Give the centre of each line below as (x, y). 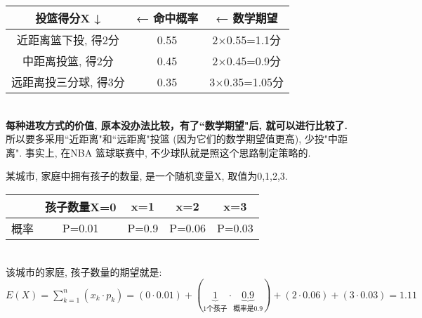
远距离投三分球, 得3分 (68, 82)
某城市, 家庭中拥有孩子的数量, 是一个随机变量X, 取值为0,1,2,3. (147, 176)
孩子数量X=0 (81, 206)
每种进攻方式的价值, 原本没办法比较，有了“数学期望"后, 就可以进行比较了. (177, 125)
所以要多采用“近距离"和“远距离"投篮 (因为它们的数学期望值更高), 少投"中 (172, 139)
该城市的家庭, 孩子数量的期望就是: (84, 271)
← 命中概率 (167, 18)
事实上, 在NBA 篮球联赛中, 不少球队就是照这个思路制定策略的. (168, 152)
